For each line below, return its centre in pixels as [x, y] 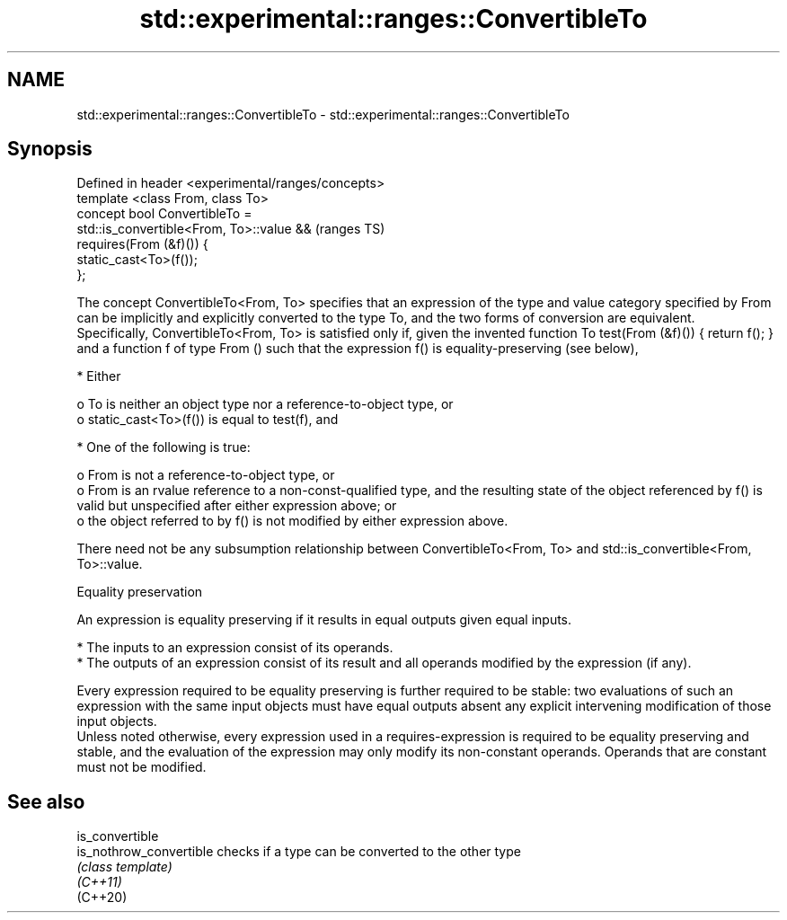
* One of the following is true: [164, 447]
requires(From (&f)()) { [142, 244]
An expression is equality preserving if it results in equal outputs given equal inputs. [324, 620]
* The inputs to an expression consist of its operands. [235, 648]
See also [46, 801]
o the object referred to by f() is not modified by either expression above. [292, 521]
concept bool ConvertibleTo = [164, 214]
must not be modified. [141, 767]
